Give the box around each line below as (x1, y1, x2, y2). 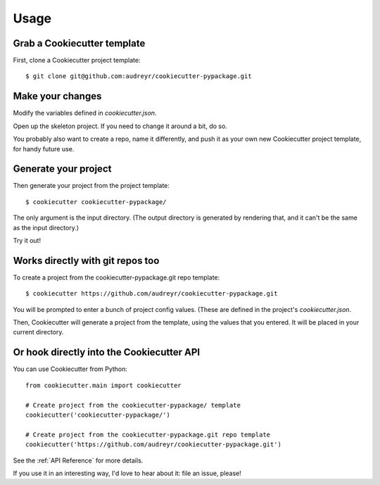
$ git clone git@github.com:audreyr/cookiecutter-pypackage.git (25, 73, 253, 80)
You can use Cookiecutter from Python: (13, 365, 128, 373)
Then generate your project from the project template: (13, 182, 170, 190)
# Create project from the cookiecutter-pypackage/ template (25, 401, 241, 409)
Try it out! (13, 237, 42, 244)
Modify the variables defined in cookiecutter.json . (13, 109, 157, 118)
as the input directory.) (13, 223, 80, 232)
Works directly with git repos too (13, 254, 160, 267)
